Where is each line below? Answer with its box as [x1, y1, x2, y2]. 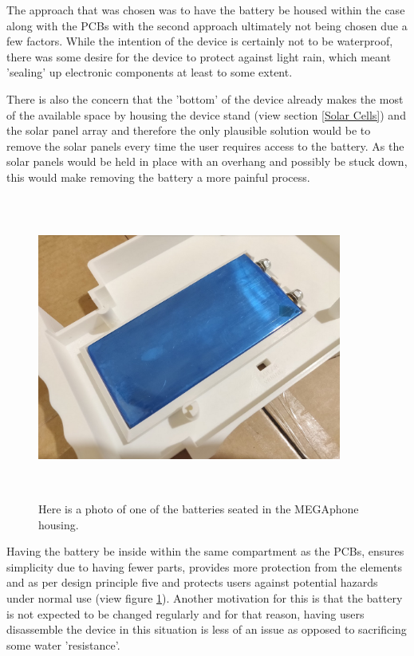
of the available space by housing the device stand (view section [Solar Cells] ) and [6, 106, 406, 123]
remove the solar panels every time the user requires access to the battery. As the [6, 137, 404, 154]
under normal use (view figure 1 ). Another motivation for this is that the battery [6, 590, 403, 607]
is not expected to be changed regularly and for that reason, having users [6, 605, 365, 622]
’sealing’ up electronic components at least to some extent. [6, 64, 293, 81]
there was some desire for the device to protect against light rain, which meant [6, 48, 391, 65]
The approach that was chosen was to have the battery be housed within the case [6, 2, 405, 18]
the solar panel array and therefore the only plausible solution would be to [6, 122, 371, 139]
